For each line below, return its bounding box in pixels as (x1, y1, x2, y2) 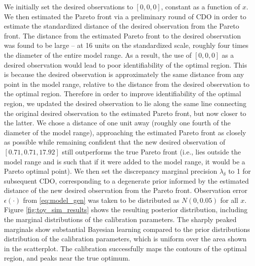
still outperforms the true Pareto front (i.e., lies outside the (62, 146, 241, 156)
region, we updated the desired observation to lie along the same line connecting (4, 98, 247, 108)
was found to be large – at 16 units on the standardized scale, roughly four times (4, 40, 249, 50)
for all (220, 194, 239, 205)
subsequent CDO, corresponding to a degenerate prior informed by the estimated (4, 175, 249, 186)
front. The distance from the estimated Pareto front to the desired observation (4, 30, 241, 40)
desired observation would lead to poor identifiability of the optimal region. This (4, 59, 247, 70)
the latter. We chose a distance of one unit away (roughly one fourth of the (4, 117, 231, 128)
